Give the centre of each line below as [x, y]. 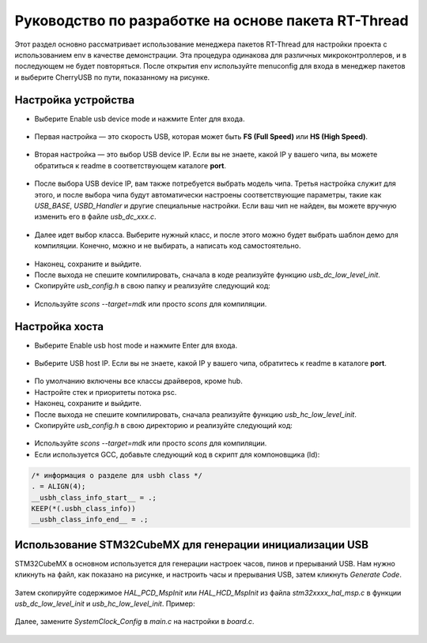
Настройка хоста [59, 327]
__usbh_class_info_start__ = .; [94, 497]
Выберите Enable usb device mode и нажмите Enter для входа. [140, 118]
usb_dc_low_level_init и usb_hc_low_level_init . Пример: [105, 604]
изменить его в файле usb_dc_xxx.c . [96, 216]
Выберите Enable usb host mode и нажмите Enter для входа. [136, 345]
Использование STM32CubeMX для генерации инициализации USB [192, 545]
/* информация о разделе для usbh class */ [117, 475]
